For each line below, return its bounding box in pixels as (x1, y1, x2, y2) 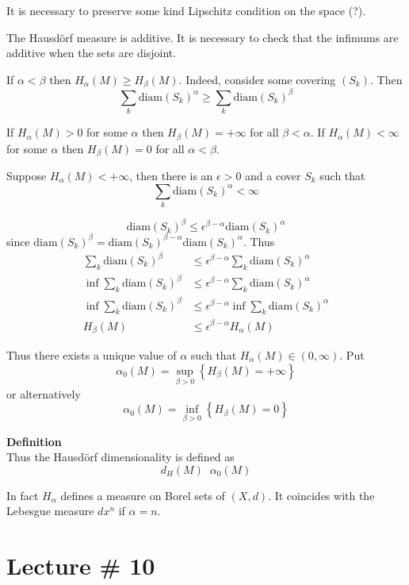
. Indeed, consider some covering (178, 71, 336, 87)
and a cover (245, 167, 301, 183)
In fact (6, 487, 39, 503)
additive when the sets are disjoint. (6, 44, 177, 61)
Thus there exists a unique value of (6, 347, 177, 364)
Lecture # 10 (6, 549, 155, 582)
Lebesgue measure (6, 502, 94, 519)
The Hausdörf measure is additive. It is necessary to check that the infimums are (6, 29, 399, 45)
